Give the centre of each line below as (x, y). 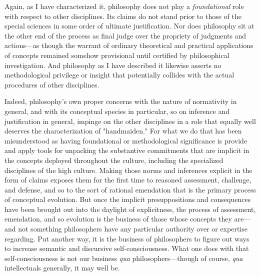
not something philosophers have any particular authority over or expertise (133, 229)
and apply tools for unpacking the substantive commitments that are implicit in (127, 150)
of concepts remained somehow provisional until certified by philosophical (117, 55)
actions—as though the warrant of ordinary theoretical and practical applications (129, 45)
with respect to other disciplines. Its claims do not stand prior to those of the (123, 16)
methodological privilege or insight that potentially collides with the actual (119, 75)
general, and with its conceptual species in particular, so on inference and (117, 111)
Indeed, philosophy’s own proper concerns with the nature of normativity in (121, 101)
